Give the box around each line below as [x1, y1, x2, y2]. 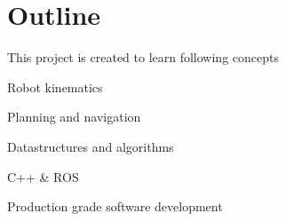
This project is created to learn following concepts [7, 48, 279, 67]
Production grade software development [7, 197, 223, 216]
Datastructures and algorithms [7, 137, 174, 155]
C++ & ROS [7, 167, 79, 185]
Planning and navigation [7, 107, 141, 126]
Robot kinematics [7, 77, 103, 96]
